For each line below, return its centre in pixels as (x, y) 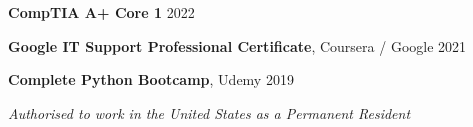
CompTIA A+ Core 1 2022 (101, 12)
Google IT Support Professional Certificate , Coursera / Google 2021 (237, 45)
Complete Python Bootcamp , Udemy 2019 (151, 79)
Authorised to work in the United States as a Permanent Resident (209, 112)
